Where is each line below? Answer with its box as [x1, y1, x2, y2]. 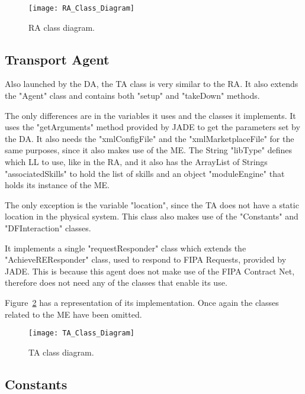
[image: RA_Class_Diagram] [28, 4, 134, 12]
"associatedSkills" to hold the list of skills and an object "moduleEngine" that [5, 167, 285, 179]
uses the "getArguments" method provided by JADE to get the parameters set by [5, 121, 300, 133]
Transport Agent [5, 50, 110, 68]
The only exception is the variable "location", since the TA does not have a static [5, 198, 299, 211]
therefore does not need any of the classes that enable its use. [5, 276, 227, 289]
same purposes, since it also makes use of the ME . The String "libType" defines [5, 144, 292, 156]
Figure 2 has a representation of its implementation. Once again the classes [5, 296, 279, 308]
